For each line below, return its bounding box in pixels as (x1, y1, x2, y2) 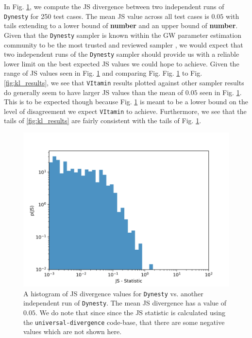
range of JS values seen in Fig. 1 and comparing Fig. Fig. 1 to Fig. (4, 68, 202, 78)
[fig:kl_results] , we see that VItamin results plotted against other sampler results (4, 77, 244, 87)
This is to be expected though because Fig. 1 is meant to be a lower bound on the (4, 97, 248, 107)
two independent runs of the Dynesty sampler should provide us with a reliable (4, 49, 239, 59)
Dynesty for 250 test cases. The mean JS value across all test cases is (4, 11, 209, 21)
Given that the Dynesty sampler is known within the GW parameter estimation (4, 30, 241, 40)
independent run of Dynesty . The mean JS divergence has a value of (23, 298, 226, 308)
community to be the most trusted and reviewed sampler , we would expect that (4, 39, 243, 49)
